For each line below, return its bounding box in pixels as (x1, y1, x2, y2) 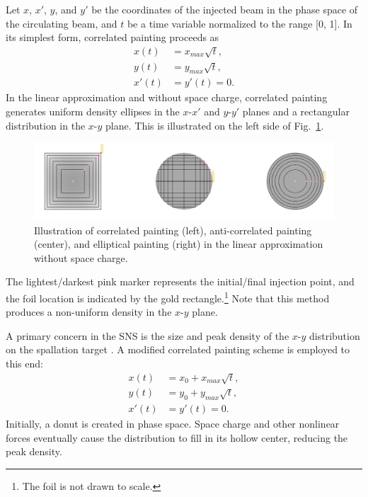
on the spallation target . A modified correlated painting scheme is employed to (6, 342, 350, 357)
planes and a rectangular (242, 104, 350, 119)
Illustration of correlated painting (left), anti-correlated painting (34, 222, 312, 237)
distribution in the (6, 118, 86, 132)
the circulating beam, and (6, 16, 117, 30)
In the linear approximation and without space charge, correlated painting (6, 90, 328, 105)
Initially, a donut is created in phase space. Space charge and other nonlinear (6, 416, 340, 431)
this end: (6, 355, 43, 370)
